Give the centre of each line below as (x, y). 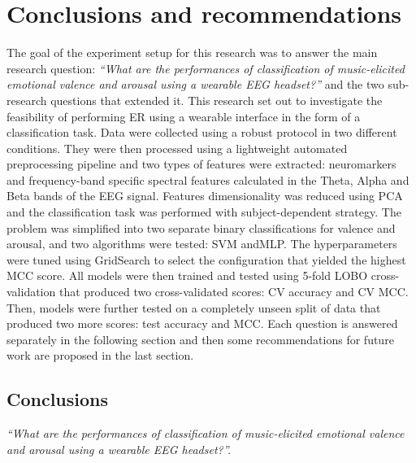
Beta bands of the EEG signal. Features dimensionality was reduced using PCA (205, 196)
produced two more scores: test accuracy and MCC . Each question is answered (202, 323)
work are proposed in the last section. (100, 355)
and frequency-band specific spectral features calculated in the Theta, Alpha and (208, 179)
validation (31, 292)
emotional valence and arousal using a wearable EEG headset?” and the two (195, 84)
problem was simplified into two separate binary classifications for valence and (201, 227)
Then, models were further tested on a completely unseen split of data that (194, 307)
